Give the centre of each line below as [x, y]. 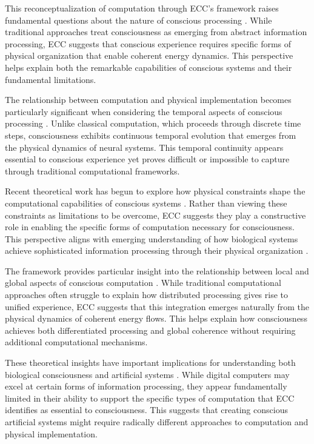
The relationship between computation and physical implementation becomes [148, 100]
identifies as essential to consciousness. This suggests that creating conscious [146, 410]
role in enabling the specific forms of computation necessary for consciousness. [150, 227]
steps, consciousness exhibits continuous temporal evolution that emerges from [151, 135]
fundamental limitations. [51, 79]
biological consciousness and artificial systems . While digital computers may [147, 374]
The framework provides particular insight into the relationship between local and [157, 270]
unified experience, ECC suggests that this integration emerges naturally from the [157, 306]
